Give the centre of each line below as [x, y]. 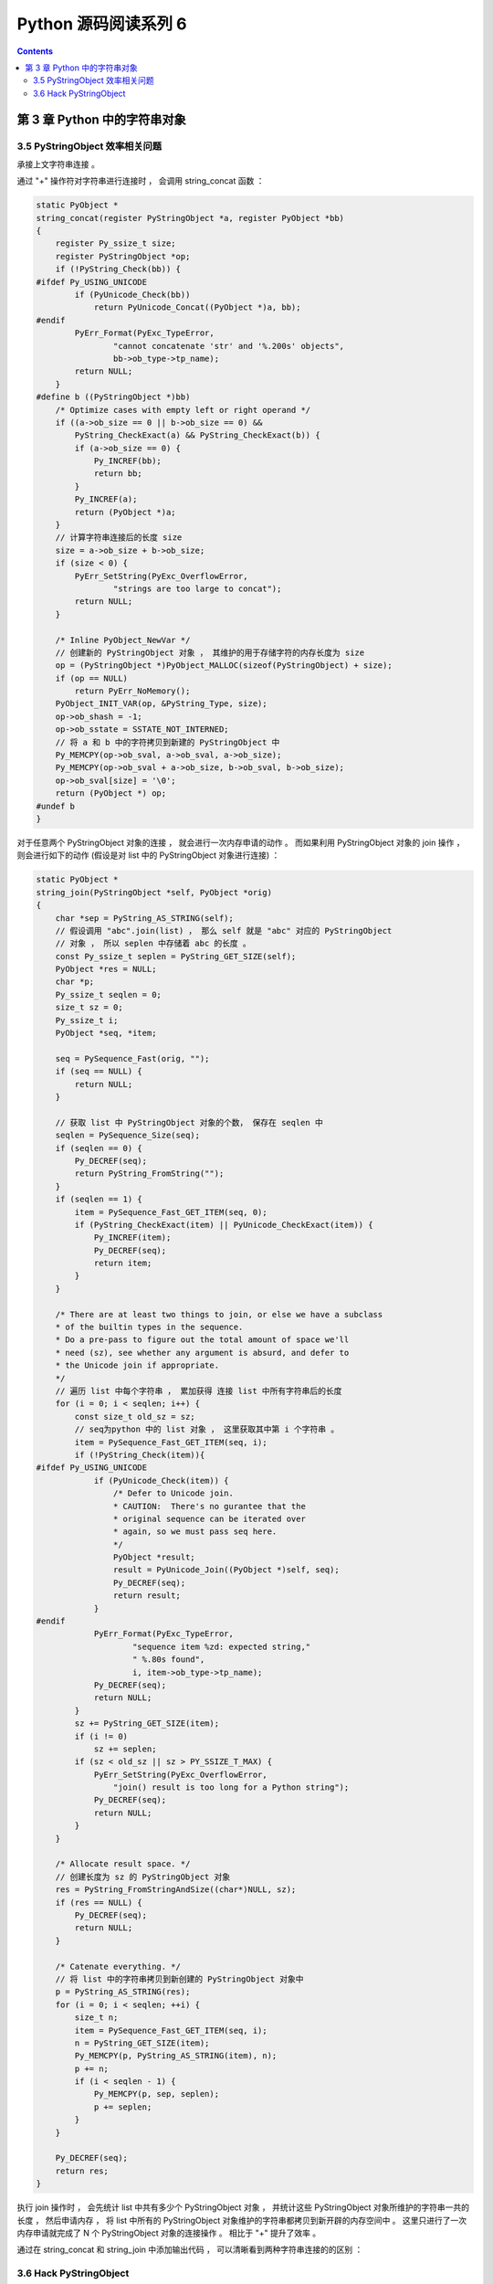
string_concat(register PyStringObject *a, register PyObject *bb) [190, 218]
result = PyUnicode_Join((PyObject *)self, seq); [226, 1570]
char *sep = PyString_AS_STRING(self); [145, 918]
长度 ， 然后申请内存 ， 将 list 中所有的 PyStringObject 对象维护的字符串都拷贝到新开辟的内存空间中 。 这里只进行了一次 [242, 2220]
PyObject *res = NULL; [106, 969]
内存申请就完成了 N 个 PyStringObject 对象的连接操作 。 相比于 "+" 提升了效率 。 [169, 2233]
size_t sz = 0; [89, 1008]
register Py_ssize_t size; [116, 243]
